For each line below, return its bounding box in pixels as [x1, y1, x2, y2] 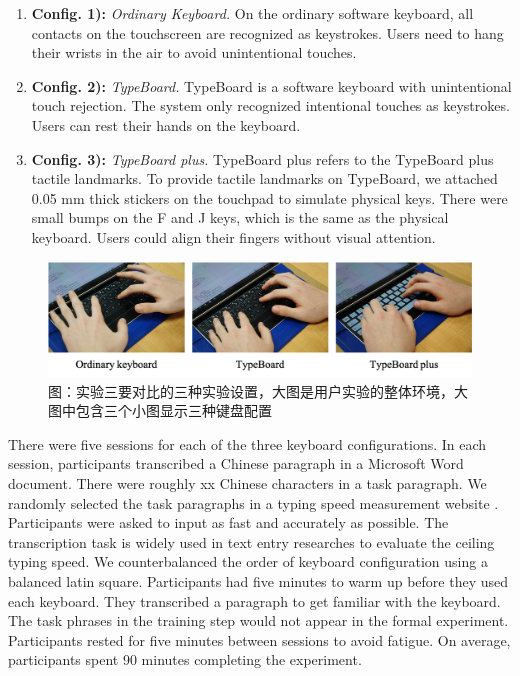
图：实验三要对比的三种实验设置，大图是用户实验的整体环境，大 [48, 380, 468, 401]
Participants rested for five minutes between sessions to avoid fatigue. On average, [8, 629, 511, 650]
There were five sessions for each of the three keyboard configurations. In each [8, 433, 487, 454]
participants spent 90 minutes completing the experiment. [8, 649, 362, 670]
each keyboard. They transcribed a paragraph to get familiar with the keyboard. [8, 590, 501, 611]
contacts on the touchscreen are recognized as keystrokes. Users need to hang [31, 22, 504, 43]
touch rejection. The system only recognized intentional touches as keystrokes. [31, 95, 510, 116]
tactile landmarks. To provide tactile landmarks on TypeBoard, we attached [31, 168, 498, 189]
